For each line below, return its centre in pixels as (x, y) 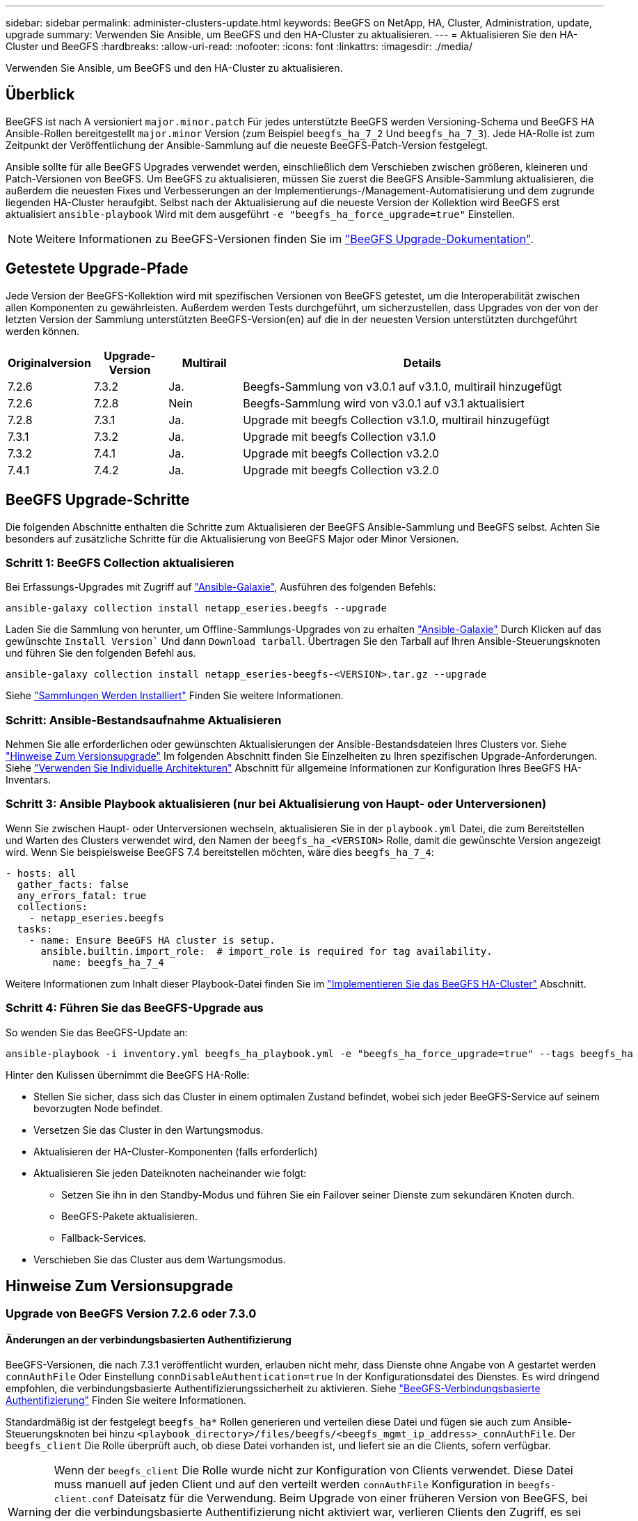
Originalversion (49, 362)
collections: (53, 906)
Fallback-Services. (104, 1238)
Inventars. (29, 780)
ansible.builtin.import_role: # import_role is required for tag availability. (266, 951)
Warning (30, 1512)
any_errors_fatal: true (82, 895)
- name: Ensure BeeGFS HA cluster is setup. (152, 940)
